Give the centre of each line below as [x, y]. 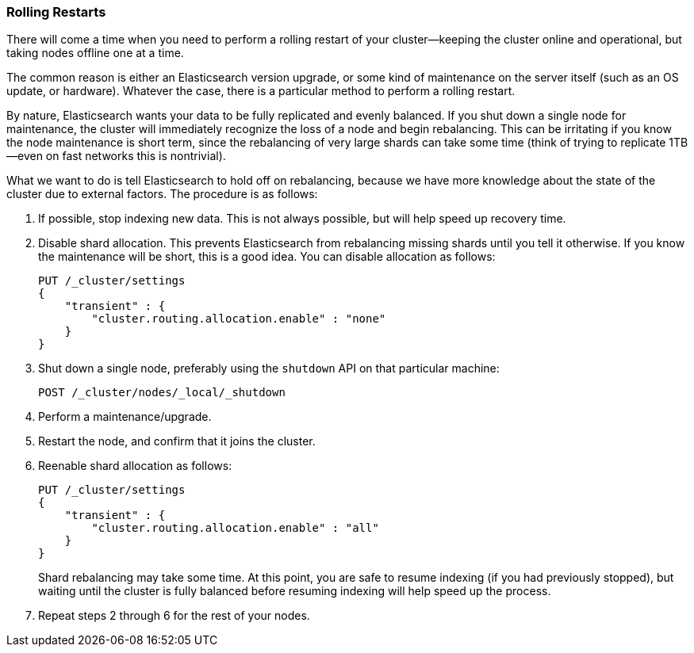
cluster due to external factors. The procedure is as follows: [162, 194]
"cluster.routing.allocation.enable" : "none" [239, 319]
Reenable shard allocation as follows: [135, 466]
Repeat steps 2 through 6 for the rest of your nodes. [174, 616]
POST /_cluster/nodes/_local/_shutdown [162, 393]
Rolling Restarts [56, 12]
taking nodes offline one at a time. [95, 53]
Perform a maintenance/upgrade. [125, 417]
